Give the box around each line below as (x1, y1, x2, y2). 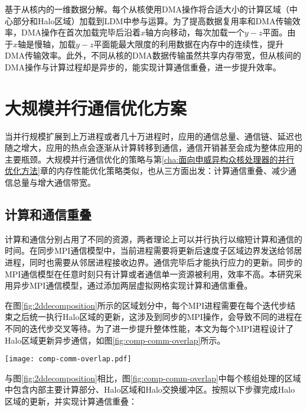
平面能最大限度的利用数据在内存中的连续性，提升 (93, 37, 284, 50)
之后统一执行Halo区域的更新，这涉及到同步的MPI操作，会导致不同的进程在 (12, 310, 302, 323)
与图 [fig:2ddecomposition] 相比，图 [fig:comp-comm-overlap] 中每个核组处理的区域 (5, 371, 301, 384)
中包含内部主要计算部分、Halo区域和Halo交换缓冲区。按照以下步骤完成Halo (5, 383, 295, 396)
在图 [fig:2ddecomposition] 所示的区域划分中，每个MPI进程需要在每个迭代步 (5, 299, 288, 311)
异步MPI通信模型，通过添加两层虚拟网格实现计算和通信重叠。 (12, 279, 253, 292)
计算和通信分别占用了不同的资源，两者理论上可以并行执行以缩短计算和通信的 (5, 232, 302, 245)
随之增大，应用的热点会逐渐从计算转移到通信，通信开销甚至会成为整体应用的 (5, 141, 302, 154)
